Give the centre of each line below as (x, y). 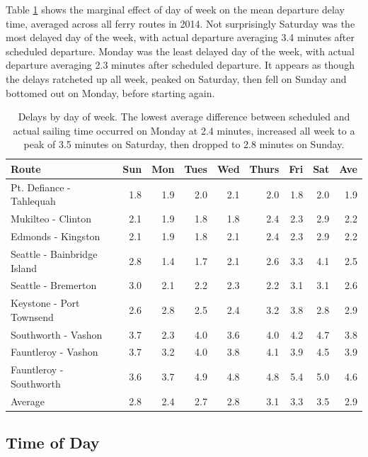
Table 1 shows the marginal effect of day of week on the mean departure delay (175, 9)
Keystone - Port (45, 303)
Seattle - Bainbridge (54, 253)
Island (24, 267)
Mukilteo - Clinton (51, 219)
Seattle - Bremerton (54, 285)
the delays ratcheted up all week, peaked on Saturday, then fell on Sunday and (176, 78)
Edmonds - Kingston (56, 236)
